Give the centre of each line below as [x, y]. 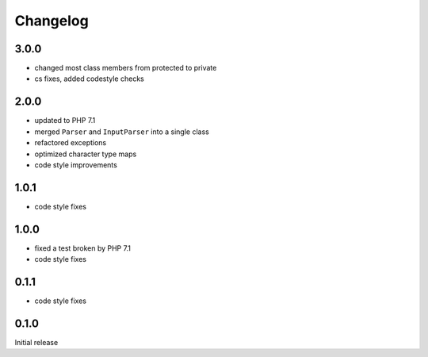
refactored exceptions [71, 143]
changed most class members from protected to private [126, 68]
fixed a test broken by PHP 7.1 [82, 248]
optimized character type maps [86, 154]
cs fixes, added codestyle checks [89, 79]
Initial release [36, 342]
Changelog [52, 21]
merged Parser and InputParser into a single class [122, 132]
